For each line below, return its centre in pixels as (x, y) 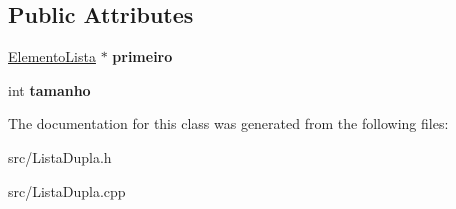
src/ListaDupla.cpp (67, 190)
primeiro (142, 56)
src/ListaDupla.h (60, 156)
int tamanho (49, 89)
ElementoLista (52, 56)
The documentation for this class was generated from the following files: (228, 123)
